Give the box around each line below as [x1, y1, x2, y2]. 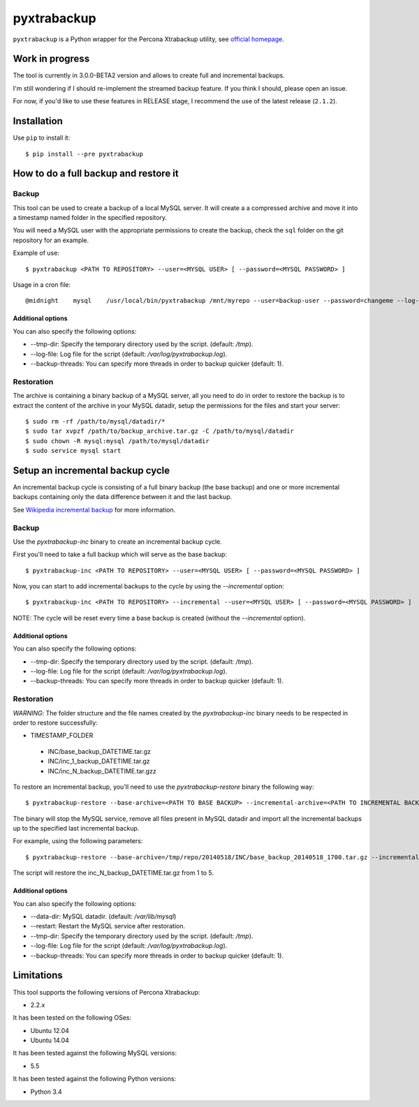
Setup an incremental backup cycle [13, 464, 170, 476]
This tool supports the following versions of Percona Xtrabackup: [13, 988, 200, 996]
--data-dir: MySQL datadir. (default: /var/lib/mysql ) [30, 912, 177, 921]
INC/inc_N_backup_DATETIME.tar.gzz [47, 766, 156, 775]
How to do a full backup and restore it [13, 168, 179, 179]
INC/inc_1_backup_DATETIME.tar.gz [47, 757, 150, 766]
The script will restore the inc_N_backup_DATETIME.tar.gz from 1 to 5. [13, 869, 214, 877]
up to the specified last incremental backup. [13, 824, 140, 833]
